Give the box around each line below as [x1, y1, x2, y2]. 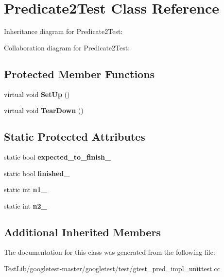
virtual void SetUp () [4, 89, 70, 99]
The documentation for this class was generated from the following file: [4, 247, 215, 257]
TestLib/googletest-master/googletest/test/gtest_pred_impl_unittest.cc [4, 263, 220, 274]
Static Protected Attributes [4, 129, 145, 144]
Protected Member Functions [4, 66, 155, 81]
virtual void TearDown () [4, 105, 84, 115]
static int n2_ [4, 200, 47, 211]
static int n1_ [4, 184, 47, 195]
